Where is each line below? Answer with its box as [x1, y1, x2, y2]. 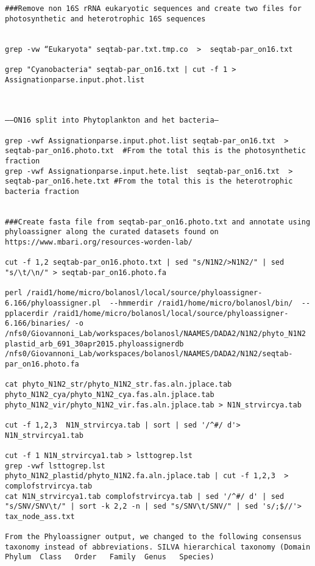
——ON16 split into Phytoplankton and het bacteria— [5, 116, 219, 125]
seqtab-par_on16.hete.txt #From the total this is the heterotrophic [5, 177, 293, 186]
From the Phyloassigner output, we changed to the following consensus [5, 532, 302, 542]
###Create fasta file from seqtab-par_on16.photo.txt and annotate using [5, 217, 311, 226]
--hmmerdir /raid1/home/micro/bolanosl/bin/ [109, 299, 293, 308]
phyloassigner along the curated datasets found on [5, 227, 219, 237]
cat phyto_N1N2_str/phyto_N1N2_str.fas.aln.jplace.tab [5, 380, 232, 389]
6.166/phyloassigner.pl [5, 299, 101, 308]
